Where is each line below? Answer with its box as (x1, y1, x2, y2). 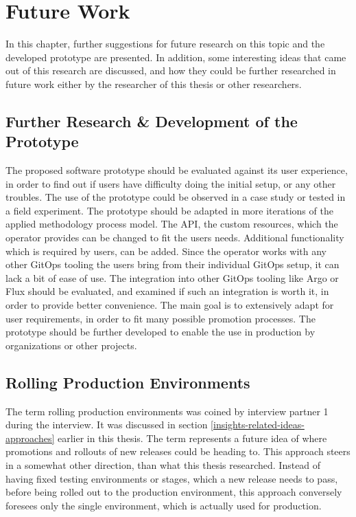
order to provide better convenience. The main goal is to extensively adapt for (5, 298, 334, 312)
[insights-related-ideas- (211, 417, 305, 432)
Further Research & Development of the (5, 110, 298, 131)
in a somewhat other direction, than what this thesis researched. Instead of (5, 457, 321, 472)
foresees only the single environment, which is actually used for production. (5, 498, 322, 512)
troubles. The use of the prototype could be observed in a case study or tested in (5, 190, 346, 204)
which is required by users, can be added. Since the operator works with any (5, 243, 327, 258)
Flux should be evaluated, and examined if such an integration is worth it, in (5, 284, 329, 298)
